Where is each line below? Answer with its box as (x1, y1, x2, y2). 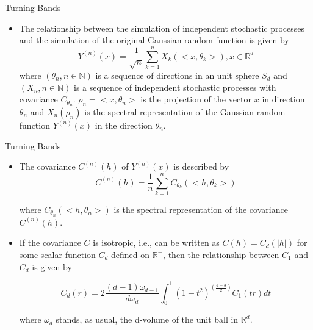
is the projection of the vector (140, 93, 252, 106)
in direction (262, 93, 305, 106)
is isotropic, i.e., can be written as (93, 236, 220, 249)
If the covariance (19, 236, 81, 249)
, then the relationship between (163, 248, 279, 260)
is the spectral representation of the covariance (113, 203, 288, 215)
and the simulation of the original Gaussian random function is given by (19, 34, 289, 46)
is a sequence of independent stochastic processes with (74, 81, 276, 93)
